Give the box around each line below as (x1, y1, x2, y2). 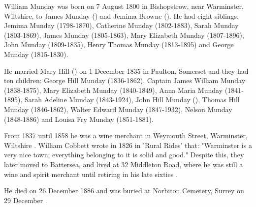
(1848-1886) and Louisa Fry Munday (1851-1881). (4, 114, 154, 124)
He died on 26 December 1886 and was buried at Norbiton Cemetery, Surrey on (4, 185, 244, 196)
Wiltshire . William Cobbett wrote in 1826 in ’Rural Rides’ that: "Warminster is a (4, 140, 252, 150)
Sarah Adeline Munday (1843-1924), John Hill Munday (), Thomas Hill (24, 94, 240, 105)
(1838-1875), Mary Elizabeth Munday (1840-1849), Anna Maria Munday (4, 85, 223, 95)
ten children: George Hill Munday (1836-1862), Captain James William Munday (4, 75, 246, 86)
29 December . (4, 195, 47, 205)
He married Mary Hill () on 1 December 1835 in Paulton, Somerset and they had (4, 65, 249, 76)
